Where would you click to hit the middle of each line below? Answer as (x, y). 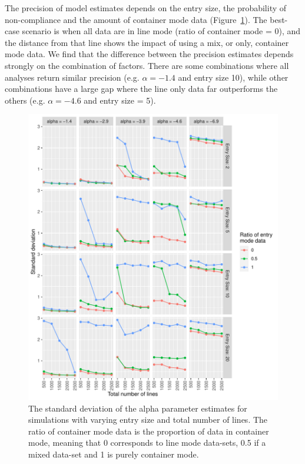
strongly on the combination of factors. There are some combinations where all (147, 65)
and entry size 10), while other (233, 77)
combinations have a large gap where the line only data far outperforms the (141, 89)
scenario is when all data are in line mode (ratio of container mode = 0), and (161, 31)
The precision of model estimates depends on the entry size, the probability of (146, 8)
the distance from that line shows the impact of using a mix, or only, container (147, 42)
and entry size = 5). (120, 100)
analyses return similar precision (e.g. (72, 77)
